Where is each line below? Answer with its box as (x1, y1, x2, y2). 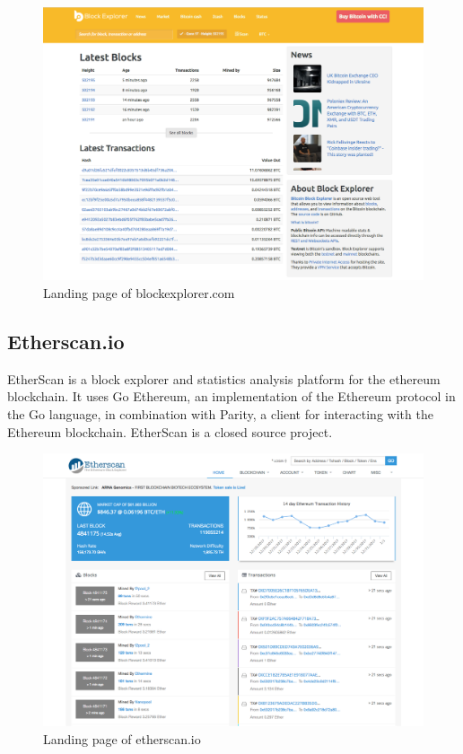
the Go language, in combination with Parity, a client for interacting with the (7, 404, 433, 423)
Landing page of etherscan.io (43, 730, 201, 749)
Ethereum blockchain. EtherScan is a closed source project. (7, 422, 333, 441)
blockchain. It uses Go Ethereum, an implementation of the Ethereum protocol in (7, 387, 456, 406)
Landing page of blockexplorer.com (43, 283, 235, 302)
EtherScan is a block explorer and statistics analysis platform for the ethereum (7, 369, 441, 388)
